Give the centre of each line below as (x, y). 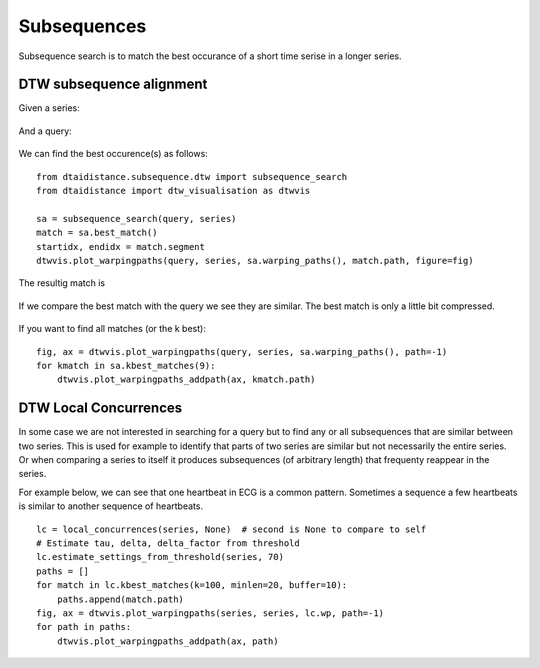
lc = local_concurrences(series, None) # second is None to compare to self (231, 529)
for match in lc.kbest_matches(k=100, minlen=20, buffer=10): (192, 585)
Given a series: (49, 108)
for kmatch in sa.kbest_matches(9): (126, 365)
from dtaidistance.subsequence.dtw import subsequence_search (192, 176)
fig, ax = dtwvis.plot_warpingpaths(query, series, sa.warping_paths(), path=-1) (242, 351)
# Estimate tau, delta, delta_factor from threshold (168, 543)
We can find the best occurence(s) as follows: (113, 154)
